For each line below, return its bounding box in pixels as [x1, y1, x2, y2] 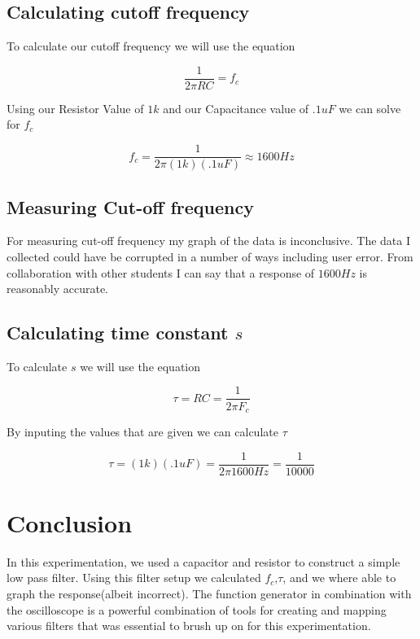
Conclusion [7, 506, 133, 539]
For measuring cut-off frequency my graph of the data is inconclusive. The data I [7, 232, 411, 249]
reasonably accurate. [7, 280, 108, 297]
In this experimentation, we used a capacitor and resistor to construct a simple [7, 553, 400, 570]
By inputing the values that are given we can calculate [7, 423, 278, 440]
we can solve [339, 99, 401, 116]
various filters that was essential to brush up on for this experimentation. [7, 617, 371, 634]
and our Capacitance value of [163, 99, 309, 116]
